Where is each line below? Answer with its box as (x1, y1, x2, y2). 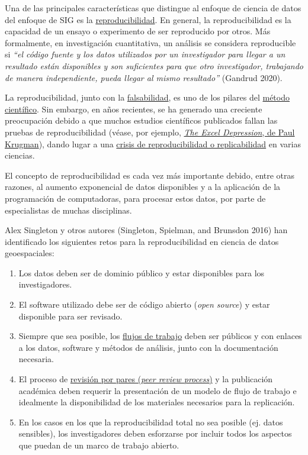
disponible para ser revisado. (18, 309, 123, 322)
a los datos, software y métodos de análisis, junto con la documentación (18, 341, 278, 353)
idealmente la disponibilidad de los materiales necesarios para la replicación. (18, 396, 295, 408)
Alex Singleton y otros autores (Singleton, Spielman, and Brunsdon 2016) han (5, 224, 288, 236)
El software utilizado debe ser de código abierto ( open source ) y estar (18, 298, 270, 311)
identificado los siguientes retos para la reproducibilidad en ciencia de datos (5, 235, 279, 247)
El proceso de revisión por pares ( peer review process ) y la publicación (18, 373, 273, 385)
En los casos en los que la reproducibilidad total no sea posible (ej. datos (18, 415, 283, 428)
